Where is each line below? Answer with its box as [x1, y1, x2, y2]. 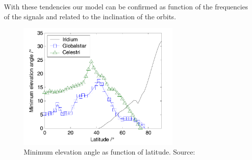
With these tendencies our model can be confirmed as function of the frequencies [4, 1, 248, 11]
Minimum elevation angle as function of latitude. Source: [24, 147, 195, 157]
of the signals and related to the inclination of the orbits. [4, 11, 176, 21]
